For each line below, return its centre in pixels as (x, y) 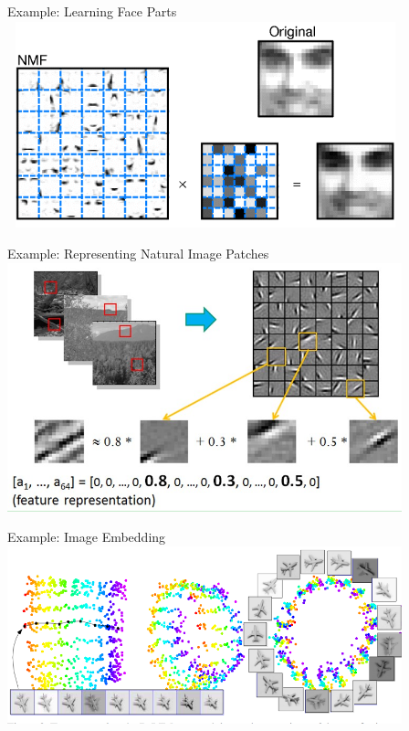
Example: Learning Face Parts (92, 11)
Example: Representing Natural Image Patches (138, 253)
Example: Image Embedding (87, 537)
